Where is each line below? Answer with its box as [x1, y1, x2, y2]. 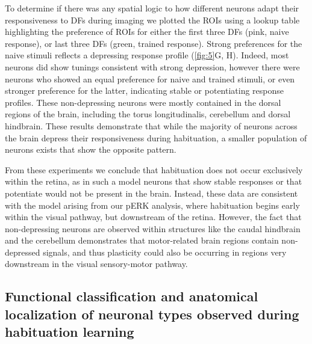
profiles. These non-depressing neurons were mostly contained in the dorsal [5, 96, 281, 108]
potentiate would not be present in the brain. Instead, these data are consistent [5, 186, 298, 199]
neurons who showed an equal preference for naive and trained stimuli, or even [5, 72, 295, 85]
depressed [5, 245, 40, 258]
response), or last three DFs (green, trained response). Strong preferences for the [5, 37, 302, 49]
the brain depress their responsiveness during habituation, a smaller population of [5, 131, 307, 144]
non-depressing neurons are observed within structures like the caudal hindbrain [5, 222, 301, 235]
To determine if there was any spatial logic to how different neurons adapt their [5, 2, 299, 14]
